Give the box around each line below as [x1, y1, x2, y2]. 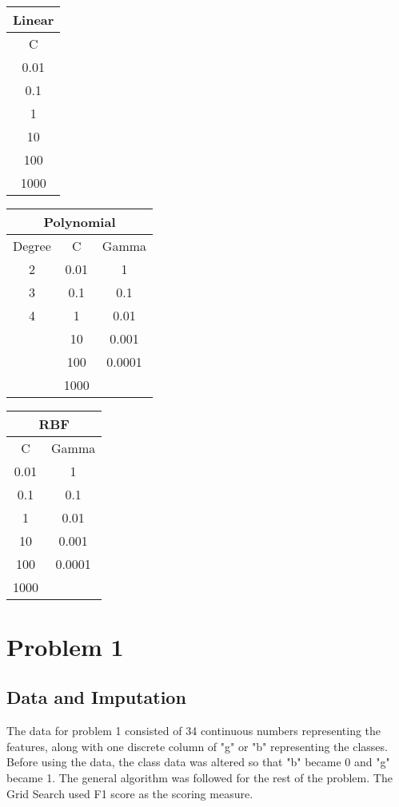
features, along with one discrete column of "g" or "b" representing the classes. [6, 737, 388, 754]
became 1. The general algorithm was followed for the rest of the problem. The [6, 769, 393, 785]
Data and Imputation [6, 685, 186, 710]
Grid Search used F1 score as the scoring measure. [6, 785, 253, 801]
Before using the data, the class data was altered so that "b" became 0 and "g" [6, 753, 390, 770]
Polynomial [43, 212, 116, 231]
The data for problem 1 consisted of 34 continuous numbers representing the [6, 722, 381, 739]
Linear [13, 10, 54, 29]
